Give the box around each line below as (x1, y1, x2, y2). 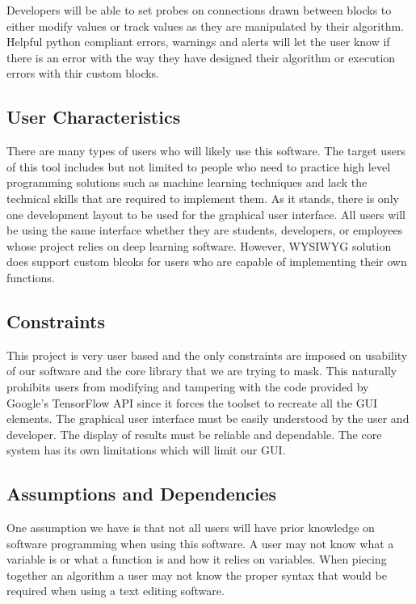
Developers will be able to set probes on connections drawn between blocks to (6, 2, 392, 18)
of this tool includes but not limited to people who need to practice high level (6, 158, 391, 175)
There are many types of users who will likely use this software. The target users (6, 142, 405, 159)
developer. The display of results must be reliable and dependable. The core (6, 425, 382, 442)
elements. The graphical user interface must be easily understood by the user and (6, 410, 410, 427)
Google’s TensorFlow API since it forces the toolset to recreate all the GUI (6, 394, 378, 411)
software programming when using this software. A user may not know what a (6, 534, 394, 551)
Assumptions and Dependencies (6, 481, 277, 506)
